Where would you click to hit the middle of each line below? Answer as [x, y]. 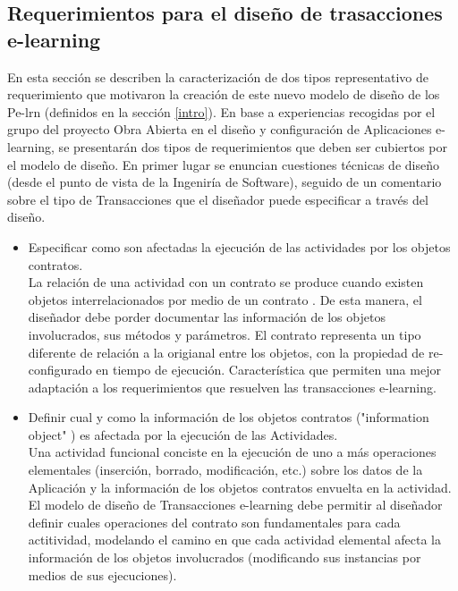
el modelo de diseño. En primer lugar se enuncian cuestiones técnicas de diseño [223, 164]
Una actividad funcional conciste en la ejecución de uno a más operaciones [232, 452]
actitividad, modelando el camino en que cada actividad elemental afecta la [235, 540]
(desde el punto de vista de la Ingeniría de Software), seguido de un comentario [225, 182]
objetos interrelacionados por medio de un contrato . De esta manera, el [225, 299]
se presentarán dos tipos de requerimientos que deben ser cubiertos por [253, 146]
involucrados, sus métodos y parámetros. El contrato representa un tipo [225, 334]
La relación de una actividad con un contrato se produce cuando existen [226, 282]
